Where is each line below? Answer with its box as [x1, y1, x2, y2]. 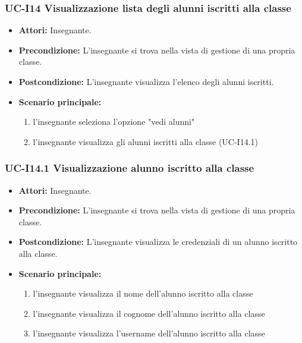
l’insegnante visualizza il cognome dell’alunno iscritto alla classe [33, 307, 265, 319]
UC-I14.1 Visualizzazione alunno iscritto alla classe [5, 161, 254, 175]
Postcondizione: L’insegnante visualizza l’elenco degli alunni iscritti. [18, 75, 274, 87]
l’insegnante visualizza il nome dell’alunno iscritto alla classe [33, 287, 253, 300]
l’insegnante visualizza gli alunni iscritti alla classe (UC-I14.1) [33, 135, 259, 147]
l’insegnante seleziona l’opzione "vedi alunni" [33, 115, 195, 128]
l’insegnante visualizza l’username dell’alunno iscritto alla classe [33, 327, 265, 339]
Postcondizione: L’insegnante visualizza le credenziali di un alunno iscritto [18, 235, 298, 248]
